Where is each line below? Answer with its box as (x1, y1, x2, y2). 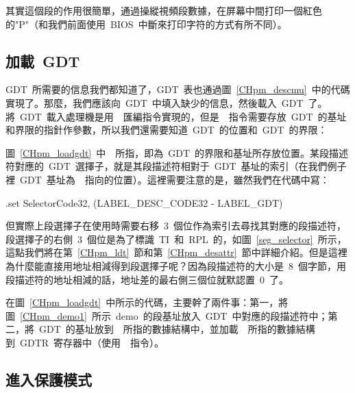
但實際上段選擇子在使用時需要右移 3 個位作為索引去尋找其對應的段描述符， (5, 218, 346, 233)
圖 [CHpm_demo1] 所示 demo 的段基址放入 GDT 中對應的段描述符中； (5, 308, 328, 322)
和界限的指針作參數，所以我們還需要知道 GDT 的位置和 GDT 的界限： (5, 123, 328, 137)
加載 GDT (5, 50, 80, 71)
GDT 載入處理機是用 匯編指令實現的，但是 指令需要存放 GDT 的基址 (19, 109, 347, 123)
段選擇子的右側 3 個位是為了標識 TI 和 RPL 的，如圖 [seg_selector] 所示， (5, 231, 347, 246)
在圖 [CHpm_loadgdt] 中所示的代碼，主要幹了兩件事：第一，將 (5, 295, 289, 309)
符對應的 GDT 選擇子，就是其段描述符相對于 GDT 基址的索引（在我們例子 (5, 159, 347, 173)
